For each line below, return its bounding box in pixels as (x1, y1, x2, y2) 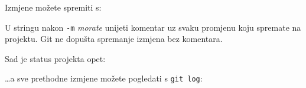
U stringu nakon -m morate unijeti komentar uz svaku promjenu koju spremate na (5, 21, 301, 33)
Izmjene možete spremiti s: (5, 1, 102, 13)
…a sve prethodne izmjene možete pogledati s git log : (5, 72, 203, 84)
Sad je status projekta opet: (5, 52, 106, 64)
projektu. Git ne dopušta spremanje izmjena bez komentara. (5, 32, 223, 45)
